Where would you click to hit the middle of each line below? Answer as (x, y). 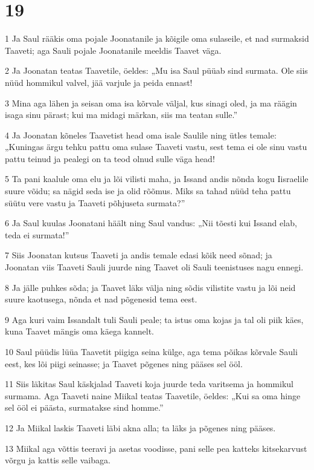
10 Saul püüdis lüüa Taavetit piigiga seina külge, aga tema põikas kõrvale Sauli (151, 351)
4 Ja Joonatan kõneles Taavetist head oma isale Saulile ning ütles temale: (141, 135)
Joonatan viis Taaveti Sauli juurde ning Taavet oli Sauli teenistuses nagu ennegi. (154, 267)
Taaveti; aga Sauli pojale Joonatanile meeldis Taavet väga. (113, 50)
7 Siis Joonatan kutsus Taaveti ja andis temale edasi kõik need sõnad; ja (139, 255)
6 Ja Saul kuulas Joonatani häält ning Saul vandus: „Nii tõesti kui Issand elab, (151, 223)
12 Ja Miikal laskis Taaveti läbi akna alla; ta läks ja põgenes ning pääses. (140, 427)
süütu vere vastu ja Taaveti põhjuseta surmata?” (95, 202)
